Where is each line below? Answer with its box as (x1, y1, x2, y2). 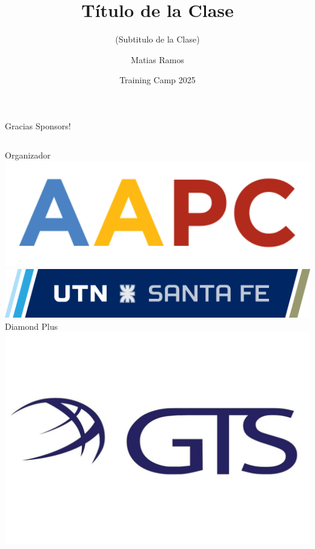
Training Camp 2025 (119, 73, 196, 86)
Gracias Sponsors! (5, 119, 71, 132)
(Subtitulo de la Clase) (115, 33, 200, 46)
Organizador (5, 148, 51, 161)
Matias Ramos (131, 53, 184, 66)
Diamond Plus (5, 319, 58, 332)
